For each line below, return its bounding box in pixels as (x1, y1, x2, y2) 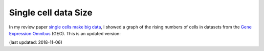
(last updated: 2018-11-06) (9, 39, 63, 45)
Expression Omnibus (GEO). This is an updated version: (9, 30, 121, 36)
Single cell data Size (9, 7, 93, 18)
